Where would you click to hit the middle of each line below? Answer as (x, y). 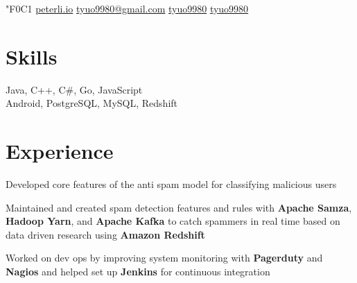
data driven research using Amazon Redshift (105, 234)
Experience (60, 151)
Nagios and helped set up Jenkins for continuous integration (138, 271)
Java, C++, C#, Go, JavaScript (74, 89)
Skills (32, 56)
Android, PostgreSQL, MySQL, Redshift (92, 103)
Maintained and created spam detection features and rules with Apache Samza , (179, 207)
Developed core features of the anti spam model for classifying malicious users (171, 184)
